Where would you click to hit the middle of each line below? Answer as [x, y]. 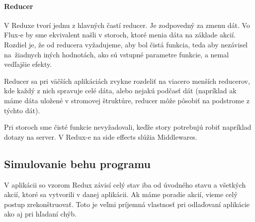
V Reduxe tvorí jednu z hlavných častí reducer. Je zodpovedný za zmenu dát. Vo [127, 25]
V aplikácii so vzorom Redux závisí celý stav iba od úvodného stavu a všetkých [125, 184]
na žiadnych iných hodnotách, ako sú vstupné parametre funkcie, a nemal [117, 54]
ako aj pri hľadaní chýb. [40, 214]
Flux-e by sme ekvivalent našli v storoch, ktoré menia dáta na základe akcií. [120, 35]
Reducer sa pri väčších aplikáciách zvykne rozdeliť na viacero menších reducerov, [127, 81]
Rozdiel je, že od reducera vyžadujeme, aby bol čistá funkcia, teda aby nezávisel [126, 44]
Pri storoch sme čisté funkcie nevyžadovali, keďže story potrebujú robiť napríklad [128, 127]
